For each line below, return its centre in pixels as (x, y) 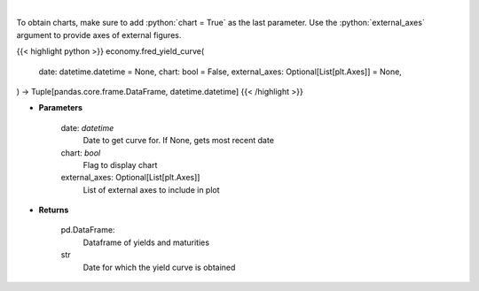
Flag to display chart (120, 165)
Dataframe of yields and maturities (146, 242)
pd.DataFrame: (88, 230)
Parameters (61, 108)
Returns (54, 210)
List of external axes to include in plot (152, 189)
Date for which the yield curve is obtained (159, 267)
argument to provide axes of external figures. (99, 34)
